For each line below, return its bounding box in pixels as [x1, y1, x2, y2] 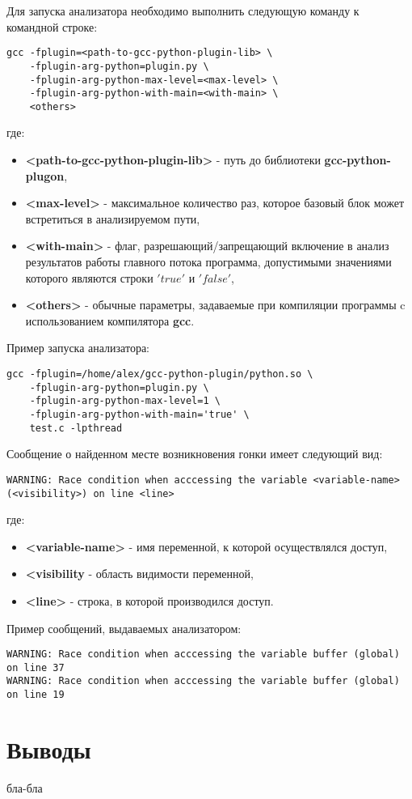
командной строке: [6, 18, 98, 35]
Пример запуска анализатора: [6, 339, 150, 356]
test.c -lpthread [29, 422, 123, 434]
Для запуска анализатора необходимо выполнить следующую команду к [6, 2, 359, 19]
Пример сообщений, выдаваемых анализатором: [6, 619, 242, 636]
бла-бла [6, 779, 43, 796]
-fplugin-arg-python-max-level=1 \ [29, 395, 221, 407]
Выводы [6, 732, 91, 765]
